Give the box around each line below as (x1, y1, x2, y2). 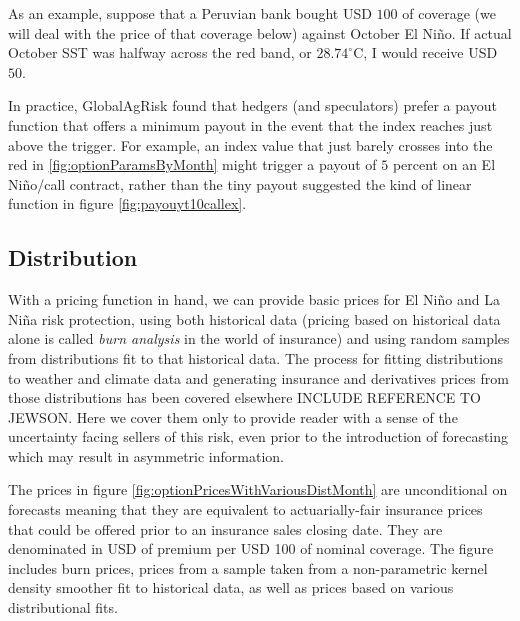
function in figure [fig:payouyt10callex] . (8, 193, 247, 214)
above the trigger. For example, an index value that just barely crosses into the (8, 134, 493, 155)
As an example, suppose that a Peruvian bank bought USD (8, 3, 372, 23)
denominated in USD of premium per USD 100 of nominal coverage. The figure (8, 538, 494, 559)
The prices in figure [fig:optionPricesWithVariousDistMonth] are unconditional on (8, 479, 508, 500)
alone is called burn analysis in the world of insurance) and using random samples (8, 328, 510, 349)
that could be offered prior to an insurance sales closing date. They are (8, 518, 443, 539)
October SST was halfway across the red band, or (8, 42, 312, 63)
